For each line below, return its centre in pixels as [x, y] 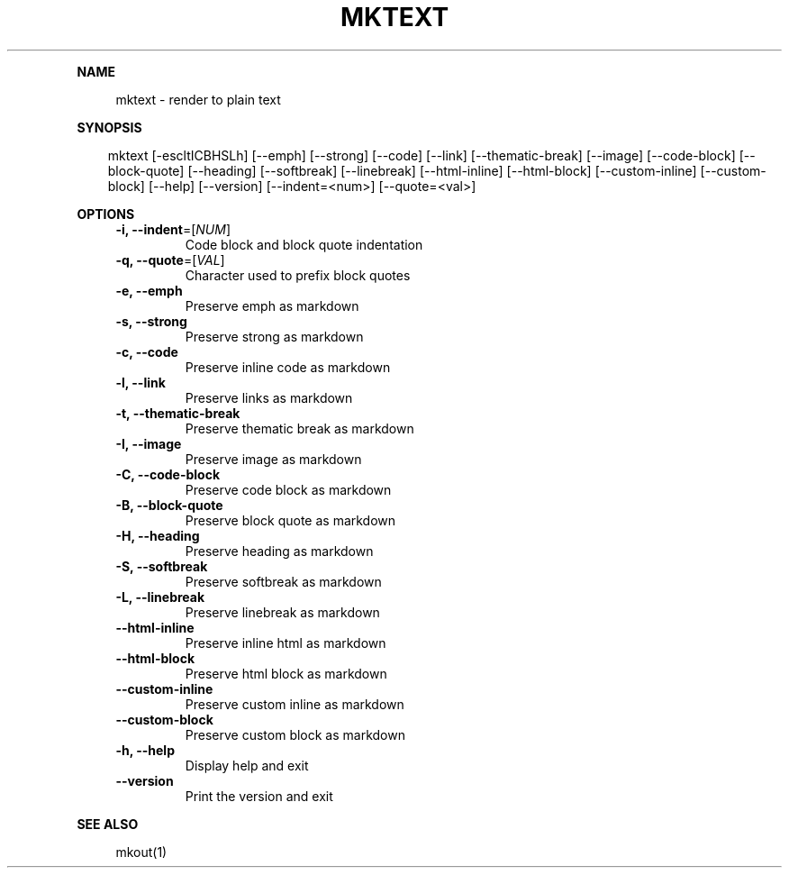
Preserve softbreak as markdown [283, 581]
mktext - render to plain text [198, 99]
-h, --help [145, 750]
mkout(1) [141, 852]
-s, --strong [151, 321]
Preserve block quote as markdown [290, 520]
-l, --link [141, 382]
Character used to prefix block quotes [298, 275]
